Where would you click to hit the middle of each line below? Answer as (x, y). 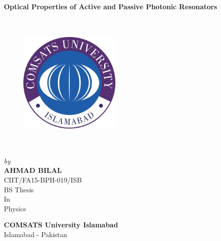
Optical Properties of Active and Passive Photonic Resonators (110, 6)
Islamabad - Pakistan (36, 234)
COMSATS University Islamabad (61, 225)
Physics (15, 208)
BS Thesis (19, 189)
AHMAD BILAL (33, 170)
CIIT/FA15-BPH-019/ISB (43, 179)
